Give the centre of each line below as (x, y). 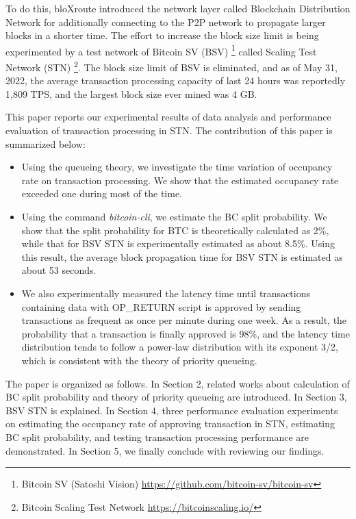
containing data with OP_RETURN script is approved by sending (161, 306)
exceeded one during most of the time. (102, 193)
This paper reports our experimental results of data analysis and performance (168, 117)
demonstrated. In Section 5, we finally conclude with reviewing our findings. (165, 450)
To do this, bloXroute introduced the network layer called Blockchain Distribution (178, 8)
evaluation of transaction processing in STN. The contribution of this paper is (169, 130)
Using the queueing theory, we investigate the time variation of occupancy (177, 167)
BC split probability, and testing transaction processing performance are (157, 436)
